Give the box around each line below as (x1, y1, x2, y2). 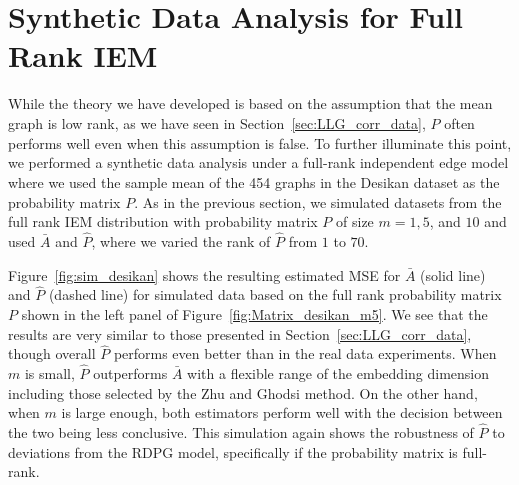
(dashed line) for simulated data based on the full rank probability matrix (48, 284, 502, 305)
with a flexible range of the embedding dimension (187, 363, 490, 384)
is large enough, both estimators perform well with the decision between (61, 402, 503, 423)
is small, (24, 363, 75, 384)
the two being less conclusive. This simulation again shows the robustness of (8, 422, 474, 443)
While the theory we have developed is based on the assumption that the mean (8, 93, 493, 114)
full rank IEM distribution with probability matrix (8, 211, 318, 232)
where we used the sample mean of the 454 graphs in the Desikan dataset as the (8, 171, 500, 192)
